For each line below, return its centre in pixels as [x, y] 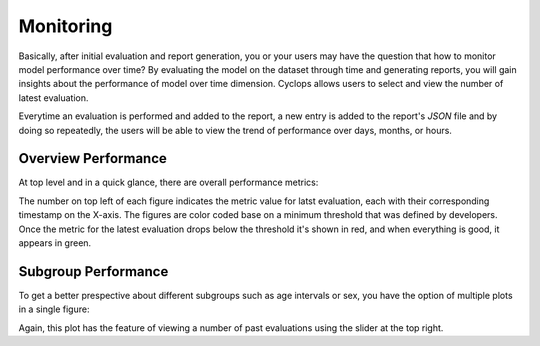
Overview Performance [92, 158]
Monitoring [65, 26]
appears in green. [55, 242]
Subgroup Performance [93, 271]
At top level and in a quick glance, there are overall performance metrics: [168, 182]
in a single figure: [54, 309]
